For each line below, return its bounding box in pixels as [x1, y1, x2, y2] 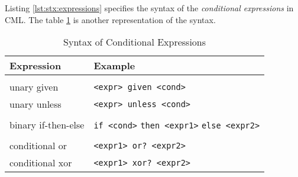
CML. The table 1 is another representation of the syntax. [5, 13, 216, 25]
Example [93, 59, 135, 73]
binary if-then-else [9, 118, 85, 132]
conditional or [9, 139, 67, 153]
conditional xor [9, 156, 72, 170]
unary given [9, 80, 59, 94]
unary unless [9, 97, 61, 111]
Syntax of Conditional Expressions [63, 35, 206, 49]
